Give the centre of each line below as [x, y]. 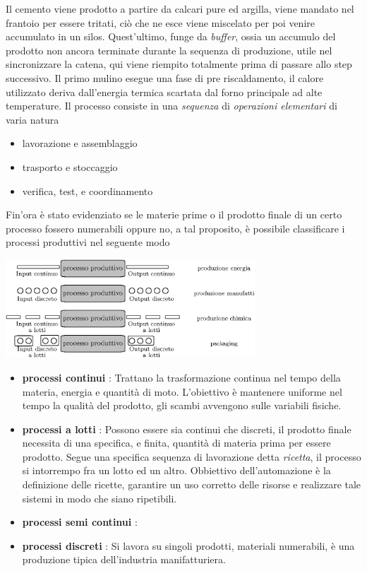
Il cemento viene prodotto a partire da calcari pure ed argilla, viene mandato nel [180, 8]
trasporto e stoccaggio [70, 166]
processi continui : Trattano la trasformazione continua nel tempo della [181, 377]
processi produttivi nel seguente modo [88, 242]
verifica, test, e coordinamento [88, 190]
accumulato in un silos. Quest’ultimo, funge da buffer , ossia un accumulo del [171, 36]
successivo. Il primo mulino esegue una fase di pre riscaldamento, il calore [165, 77]
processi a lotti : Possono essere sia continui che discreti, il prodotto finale [187, 429]
